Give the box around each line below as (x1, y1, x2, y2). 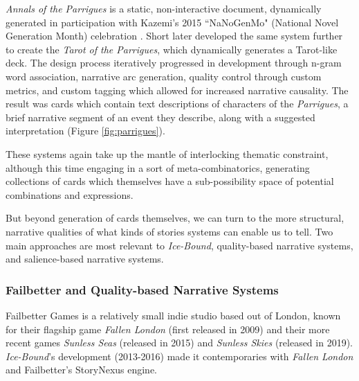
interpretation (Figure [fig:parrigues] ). (6, 123, 165, 138)
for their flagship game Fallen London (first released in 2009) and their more (6, 321, 330, 336)
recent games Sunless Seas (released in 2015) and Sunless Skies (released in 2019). (6, 335, 353, 350)
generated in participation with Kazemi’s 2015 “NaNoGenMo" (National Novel (6, 15, 339, 29)
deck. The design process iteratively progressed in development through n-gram (6, 55, 342, 70)
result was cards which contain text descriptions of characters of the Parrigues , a (6, 96, 349, 111)
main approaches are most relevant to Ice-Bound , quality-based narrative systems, (6, 238, 353, 252)
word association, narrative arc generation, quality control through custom (6, 69, 322, 83)
